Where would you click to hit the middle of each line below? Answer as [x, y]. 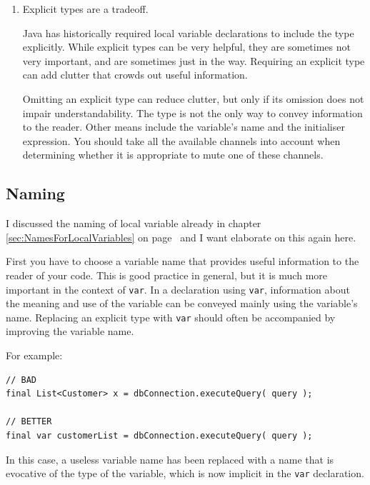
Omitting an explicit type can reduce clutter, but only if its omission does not [193, 98]
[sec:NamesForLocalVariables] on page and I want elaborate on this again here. [181, 237]
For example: [34, 355]
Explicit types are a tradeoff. [85, 9]
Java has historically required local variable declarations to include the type [188, 32]
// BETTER [29, 422]
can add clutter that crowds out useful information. [135, 75]
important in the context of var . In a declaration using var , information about [178, 289]
